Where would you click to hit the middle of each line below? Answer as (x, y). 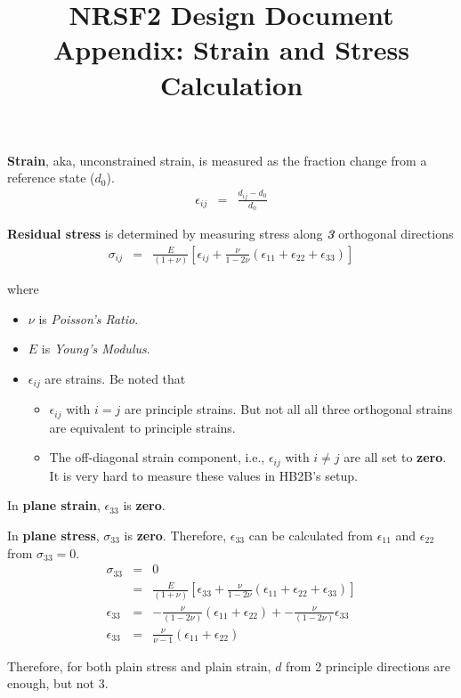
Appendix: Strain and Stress (231, 49)
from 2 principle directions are (368, 666)
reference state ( (51, 178)
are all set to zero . (395, 457)
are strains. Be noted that (115, 378)
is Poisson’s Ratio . (89, 318)
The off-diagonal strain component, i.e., (157, 457)
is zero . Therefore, (175, 536)
